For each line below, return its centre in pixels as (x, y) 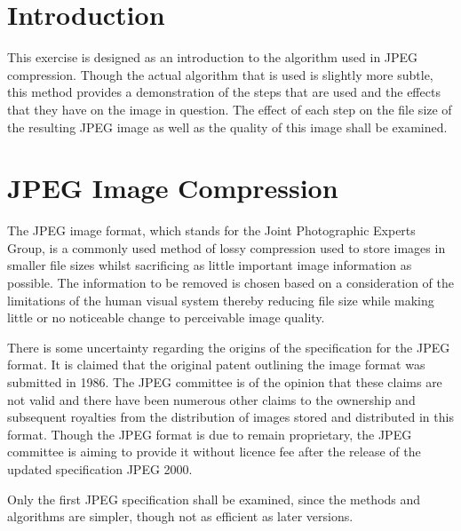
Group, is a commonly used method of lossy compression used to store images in (227, 247)
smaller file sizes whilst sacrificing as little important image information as (210, 265)
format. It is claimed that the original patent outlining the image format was (216, 365)
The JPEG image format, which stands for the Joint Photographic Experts (211, 230)
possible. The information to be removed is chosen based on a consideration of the (231, 282)
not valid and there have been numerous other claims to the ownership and (211, 399)
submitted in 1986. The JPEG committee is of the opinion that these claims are (225, 381)
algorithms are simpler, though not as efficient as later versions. (180, 516)
